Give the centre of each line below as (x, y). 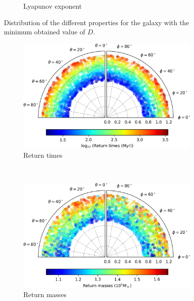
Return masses (45, 294)
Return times (43, 155)
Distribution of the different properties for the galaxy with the (97, 22)
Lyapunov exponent (53, 6)
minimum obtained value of (45, 32)
